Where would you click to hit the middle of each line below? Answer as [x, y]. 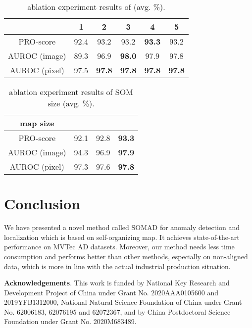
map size [37, 123]
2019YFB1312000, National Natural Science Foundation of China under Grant [123, 302]
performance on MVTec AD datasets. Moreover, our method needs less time [119, 247]
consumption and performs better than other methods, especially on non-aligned [126, 256]
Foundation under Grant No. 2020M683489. [70, 321]
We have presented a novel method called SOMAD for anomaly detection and [122, 227]
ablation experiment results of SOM [71, 92]
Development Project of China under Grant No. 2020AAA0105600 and [111, 292]
